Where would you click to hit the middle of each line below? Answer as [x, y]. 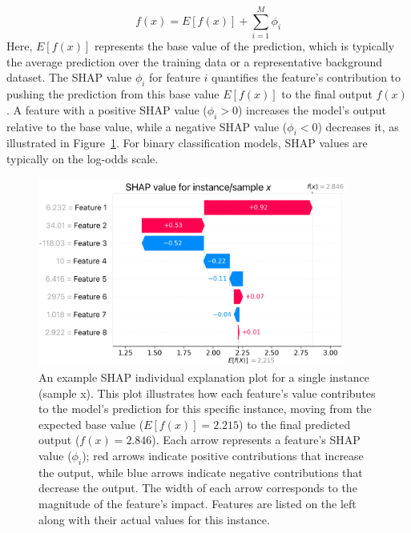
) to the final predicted [295, 424]
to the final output [327, 94]
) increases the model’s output [312, 109]
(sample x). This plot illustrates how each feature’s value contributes [207, 393]
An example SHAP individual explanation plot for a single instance [204, 377]
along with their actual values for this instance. [154, 519]
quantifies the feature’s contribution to [306, 77]
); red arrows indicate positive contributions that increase [223, 456]
